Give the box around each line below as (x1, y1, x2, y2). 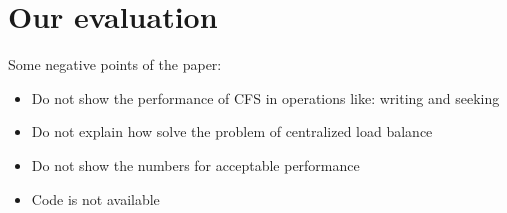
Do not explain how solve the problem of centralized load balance (31, 121, 433, 142)
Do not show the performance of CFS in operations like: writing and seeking (31, 87, 500, 108)
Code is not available (31, 188, 160, 209)
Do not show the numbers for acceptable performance (31, 154, 360, 175)
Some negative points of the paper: (8, 54, 222, 75)
